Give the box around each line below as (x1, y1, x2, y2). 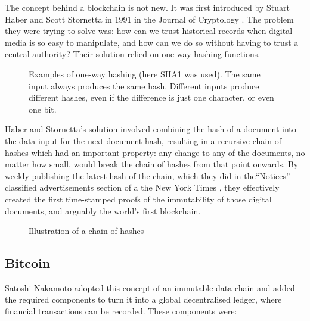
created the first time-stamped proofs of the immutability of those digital (5, 192, 272, 205)
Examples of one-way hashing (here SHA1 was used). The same (29, 67, 261, 80)
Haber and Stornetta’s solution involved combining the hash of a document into (5, 123, 296, 135)
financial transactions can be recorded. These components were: (5, 305, 237, 317)
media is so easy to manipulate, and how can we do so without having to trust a (5, 36, 299, 48)
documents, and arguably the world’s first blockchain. (5, 204, 201, 217)
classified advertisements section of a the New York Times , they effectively (5, 181, 280, 194)
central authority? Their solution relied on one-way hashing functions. (5, 48, 261, 60)
